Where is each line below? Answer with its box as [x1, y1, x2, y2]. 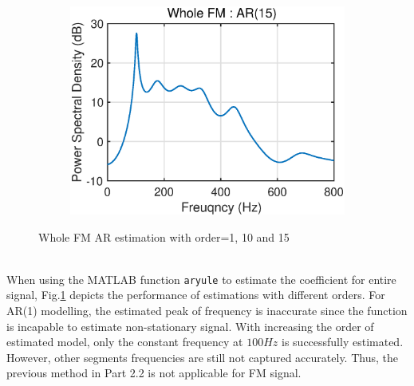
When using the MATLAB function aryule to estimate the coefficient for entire [6, 270, 396, 287]
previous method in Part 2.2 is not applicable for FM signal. [6, 364, 302, 381]
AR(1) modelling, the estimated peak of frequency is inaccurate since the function [6, 302, 408, 319]
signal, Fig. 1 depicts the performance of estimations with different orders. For [6, 286, 385, 303]
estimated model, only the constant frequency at [6, 333, 243, 350]
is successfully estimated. [282, 333, 404, 350]
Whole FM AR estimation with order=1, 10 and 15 [38, 228, 290, 245]
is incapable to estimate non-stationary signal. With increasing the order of [6, 317, 374, 334]
